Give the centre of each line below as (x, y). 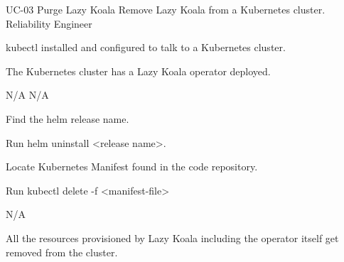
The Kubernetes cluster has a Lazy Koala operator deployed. (138, 71)
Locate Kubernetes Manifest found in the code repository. (132, 167)
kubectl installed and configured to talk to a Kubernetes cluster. (146, 47)
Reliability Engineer (49, 23)
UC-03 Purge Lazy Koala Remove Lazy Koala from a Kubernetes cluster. (166, 9)
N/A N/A (27, 95)
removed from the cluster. (62, 252)
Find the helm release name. (68, 118)
